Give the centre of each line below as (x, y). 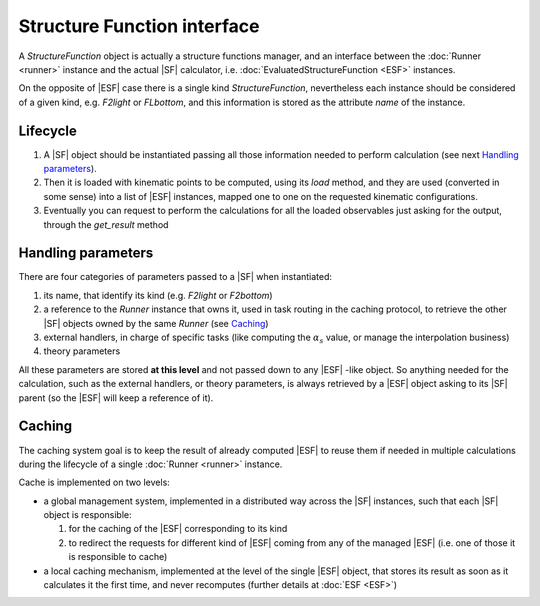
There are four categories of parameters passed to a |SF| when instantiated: (175, 277)
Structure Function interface (139, 26)
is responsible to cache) (118, 557)
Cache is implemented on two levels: (94, 482)
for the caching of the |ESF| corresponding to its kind (178, 529)
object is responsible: (87, 515)
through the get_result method (106, 224)
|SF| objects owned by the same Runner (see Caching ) (156, 323)
